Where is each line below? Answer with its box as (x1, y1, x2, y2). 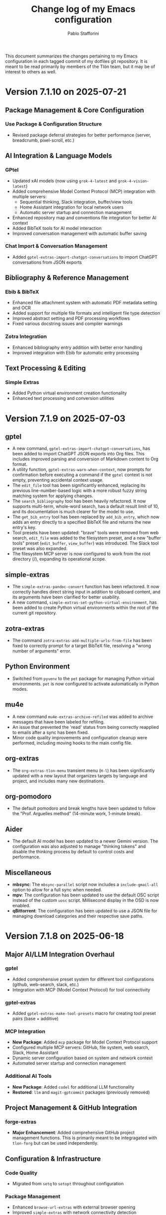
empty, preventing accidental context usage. (12, 477, 104, 483)
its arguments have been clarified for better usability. (12, 594, 120, 600)
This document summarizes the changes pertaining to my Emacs (5, 53, 138, 59)
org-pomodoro (5, 792, 52, 801)
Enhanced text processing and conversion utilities (12, 395, 114, 401)
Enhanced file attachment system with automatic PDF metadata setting (12, 300, 158, 306)
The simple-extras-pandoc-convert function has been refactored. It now (12, 584, 160, 590)
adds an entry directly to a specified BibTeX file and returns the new (12, 519, 151, 525)
